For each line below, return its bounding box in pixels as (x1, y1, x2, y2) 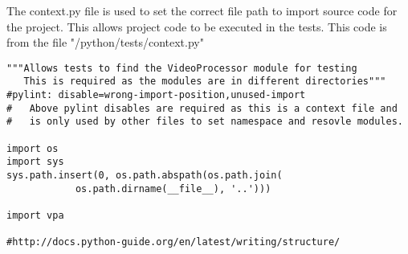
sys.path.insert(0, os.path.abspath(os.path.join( (6, 170, 283, 182)
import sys (6, 156, 64, 168)
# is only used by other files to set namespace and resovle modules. (6, 116, 403, 128)
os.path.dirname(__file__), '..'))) (75, 182, 271, 195)
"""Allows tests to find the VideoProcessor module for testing (6, 62, 357, 74)
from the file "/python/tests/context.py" (6, 34, 204, 51)
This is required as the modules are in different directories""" (23, 76, 386, 88)
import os (6, 142, 59, 154)
